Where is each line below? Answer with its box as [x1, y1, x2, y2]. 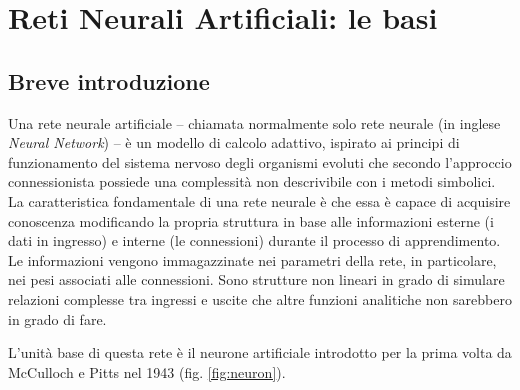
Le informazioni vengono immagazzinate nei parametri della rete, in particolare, [8, 249, 497, 270]
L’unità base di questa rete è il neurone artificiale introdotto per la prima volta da [8, 342, 512, 363]
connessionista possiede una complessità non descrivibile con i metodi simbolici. [8, 171, 496, 192]
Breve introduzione [8, 65, 210, 96]
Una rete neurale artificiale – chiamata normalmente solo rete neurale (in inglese [8, 112, 501, 133]
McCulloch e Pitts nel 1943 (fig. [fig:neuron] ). [8, 361, 286, 382]
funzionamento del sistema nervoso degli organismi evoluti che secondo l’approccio [8, 151, 512, 172]
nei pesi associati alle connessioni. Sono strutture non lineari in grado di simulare [8, 269, 505, 290]
